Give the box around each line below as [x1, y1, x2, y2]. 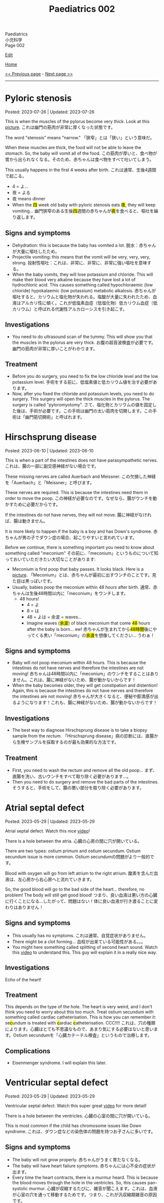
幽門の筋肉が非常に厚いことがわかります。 [12, 345, 98, 351]
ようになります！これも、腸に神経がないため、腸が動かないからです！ [16, 700, 158, 706]
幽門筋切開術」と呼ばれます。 [25, 414, 85, 420]
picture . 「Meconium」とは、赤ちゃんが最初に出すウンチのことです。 [12, 572, 152, 577]
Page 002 [5, 43, 25, 49]
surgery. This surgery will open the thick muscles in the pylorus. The [12, 396, 150, 402]
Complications [5, 1046, 51, 1055]
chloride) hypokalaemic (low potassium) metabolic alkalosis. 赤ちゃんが [12, 288, 156, 293]
